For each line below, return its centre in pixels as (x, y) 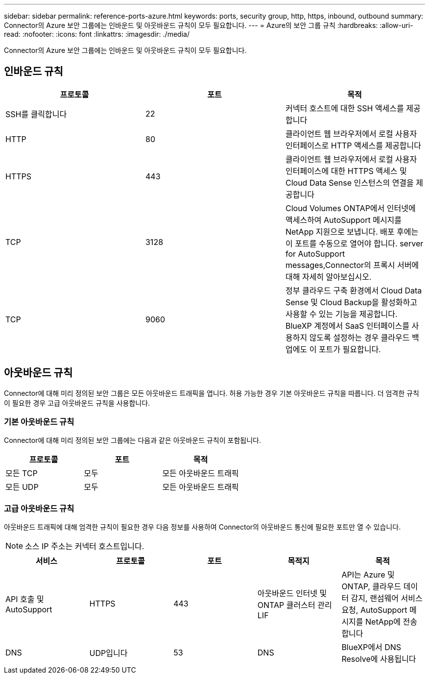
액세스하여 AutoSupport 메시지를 (344, 220)
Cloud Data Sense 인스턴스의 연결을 (349, 182)
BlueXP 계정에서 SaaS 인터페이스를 (347, 326)
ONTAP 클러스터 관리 (295, 605)
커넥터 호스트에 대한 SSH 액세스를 (345, 108)
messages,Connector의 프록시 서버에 (352, 265)
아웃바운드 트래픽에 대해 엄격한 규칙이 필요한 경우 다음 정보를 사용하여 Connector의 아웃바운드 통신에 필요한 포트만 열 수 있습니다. (203, 527)
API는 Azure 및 (368, 575)
